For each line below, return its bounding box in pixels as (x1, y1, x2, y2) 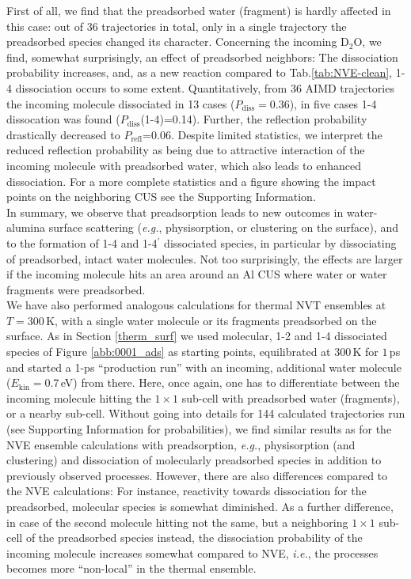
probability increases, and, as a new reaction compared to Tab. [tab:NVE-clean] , (6, 64, 393, 81)
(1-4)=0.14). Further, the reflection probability (140, 111, 367, 127)
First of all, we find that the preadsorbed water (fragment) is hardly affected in (6, 2, 391, 18)
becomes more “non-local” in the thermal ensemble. (6, 560, 257, 577)
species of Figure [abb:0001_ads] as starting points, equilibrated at (6, 343, 331, 360)
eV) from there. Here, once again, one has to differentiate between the (60, 374, 400, 391)
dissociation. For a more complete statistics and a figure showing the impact (6, 172, 376, 189)
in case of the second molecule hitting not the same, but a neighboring (6, 513, 348, 530)
